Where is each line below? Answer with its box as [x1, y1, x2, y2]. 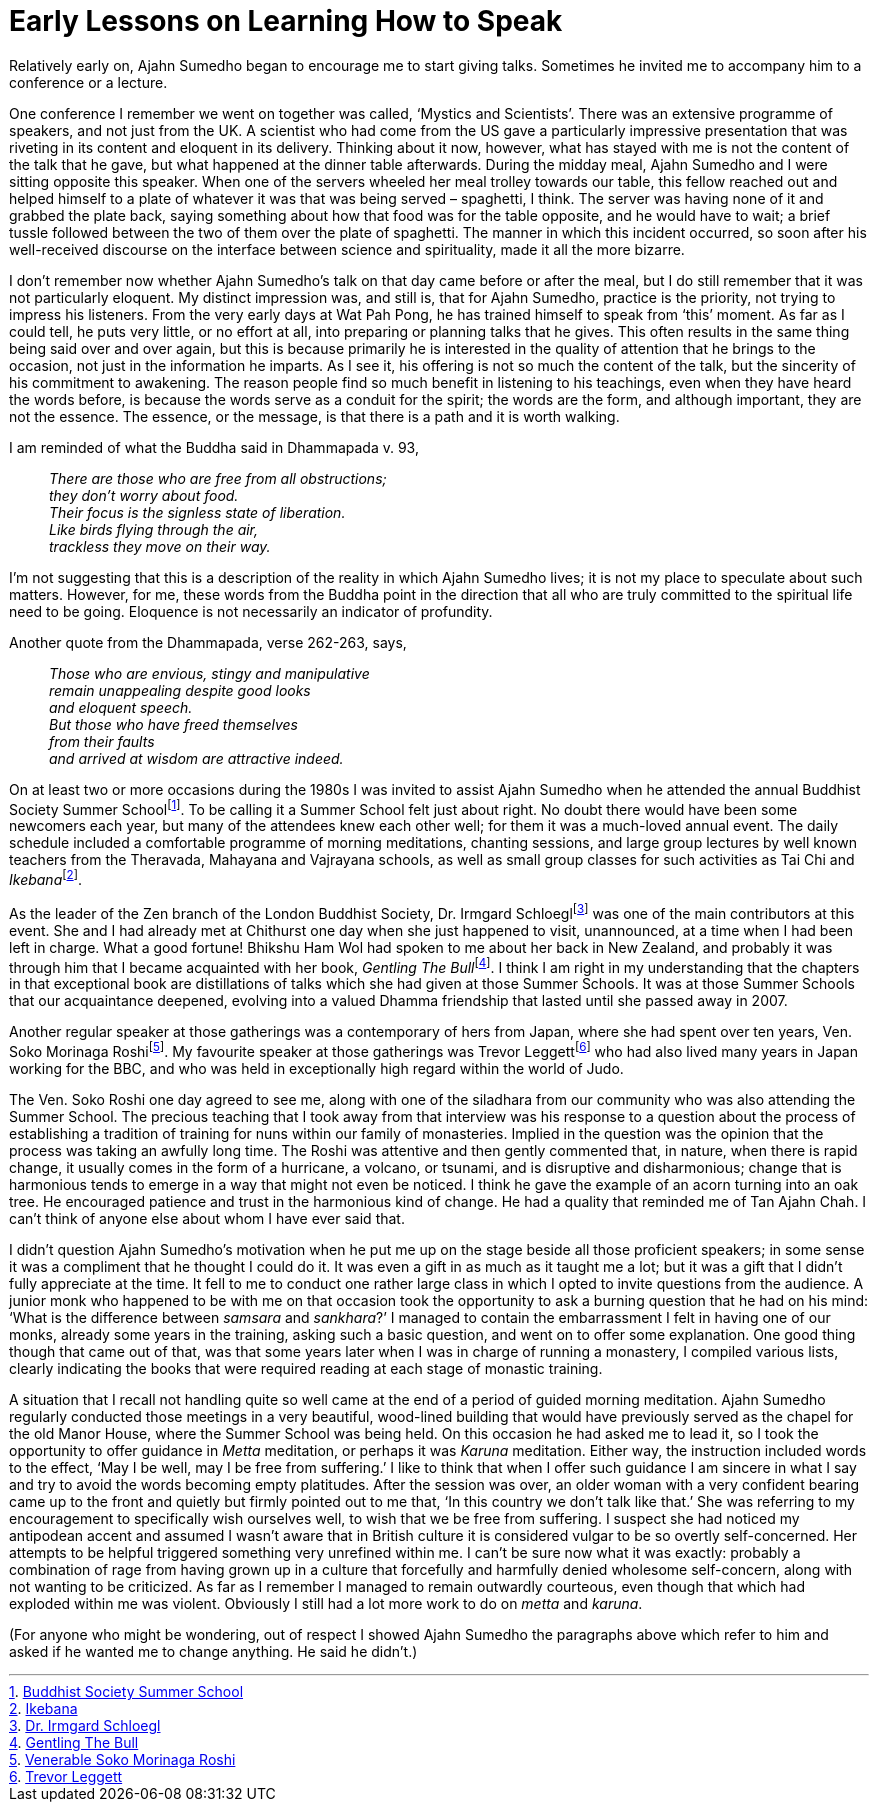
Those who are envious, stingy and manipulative [49, 664, 370, 682]
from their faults [49, 732, 155, 750]
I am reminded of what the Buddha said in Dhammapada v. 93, [9, 438, 419, 456]
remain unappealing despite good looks [49, 681, 311, 699]
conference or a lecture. [9, 73, 168, 91]
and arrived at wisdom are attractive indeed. [49, 749, 344, 767]
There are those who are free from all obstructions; [49, 469, 387, 487]
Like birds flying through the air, [49, 520, 259, 538]
